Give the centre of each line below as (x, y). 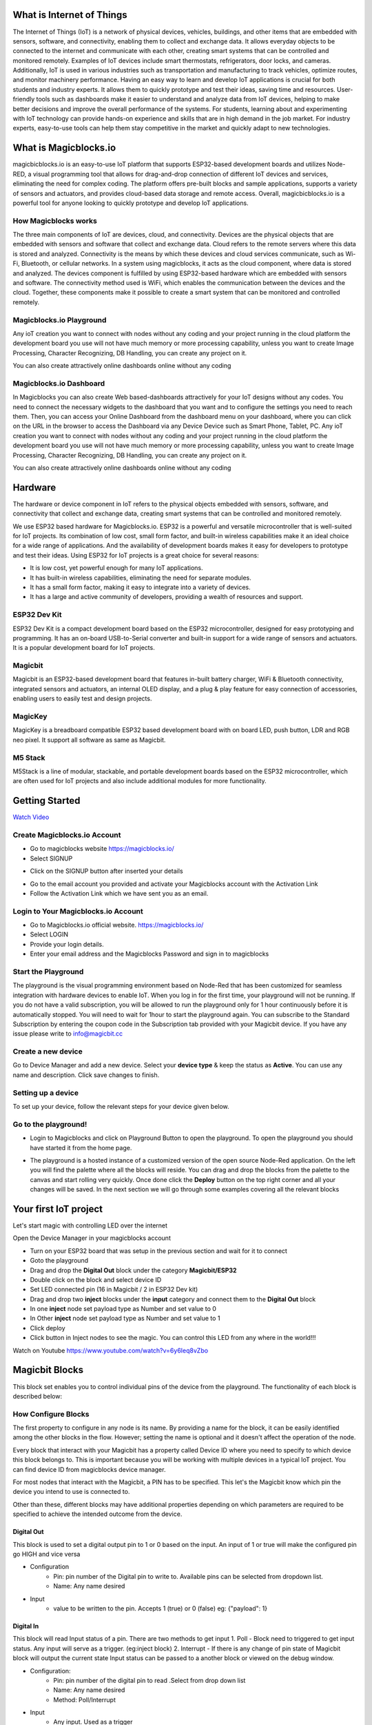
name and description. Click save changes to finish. (86, 1075)
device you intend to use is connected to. (71, 1492)
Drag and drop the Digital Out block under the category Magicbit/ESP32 (133, 1270)
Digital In (26, 1626)
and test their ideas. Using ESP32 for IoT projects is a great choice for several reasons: (136, 555)
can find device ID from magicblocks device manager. (89, 1469)
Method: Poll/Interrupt (85, 1699)
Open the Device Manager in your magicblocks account (92, 1238)
